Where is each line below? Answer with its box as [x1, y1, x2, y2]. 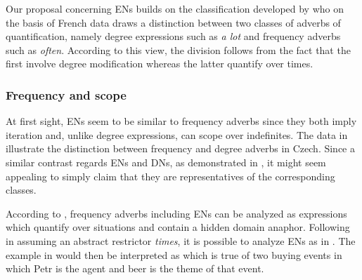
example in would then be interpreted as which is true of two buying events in [6, 247, 342, 262]
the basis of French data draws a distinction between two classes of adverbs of [6, 15, 341, 29]
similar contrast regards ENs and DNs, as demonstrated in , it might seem [6, 154, 326, 169]
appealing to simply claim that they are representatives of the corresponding [6, 168, 335, 183]
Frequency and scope [6, 86, 127, 103]
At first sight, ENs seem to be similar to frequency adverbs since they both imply [6, 114, 357, 128]
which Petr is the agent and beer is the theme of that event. [6, 261, 264, 276]
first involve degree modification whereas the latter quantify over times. [6, 56, 313, 71]
